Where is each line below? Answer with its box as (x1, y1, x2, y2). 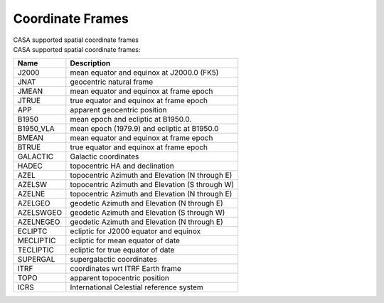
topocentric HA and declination (70, 161, 174, 171)
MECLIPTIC (17, 235, 56, 245)
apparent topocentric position (70, 273, 170, 283)
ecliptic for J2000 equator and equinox (70, 226, 201, 236)
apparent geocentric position (70, 105, 167, 115)
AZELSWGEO (17, 208, 63, 218)
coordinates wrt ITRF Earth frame (70, 264, 181, 274)
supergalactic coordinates (70, 255, 158, 265)
